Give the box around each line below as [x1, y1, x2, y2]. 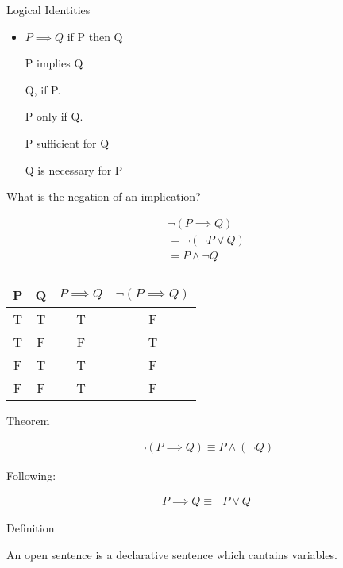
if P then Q [67, 28, 123, 44]
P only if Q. [25, 108, 83, 125]
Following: [6, 466, 56, 483]
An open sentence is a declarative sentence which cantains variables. [6, 546, 337, 562]
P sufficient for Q [25, 134, 110, 151]
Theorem [6, 412, 50, 428]
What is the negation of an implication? [6, 188, 201, 205]
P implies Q [25, 55, 83, 71]
